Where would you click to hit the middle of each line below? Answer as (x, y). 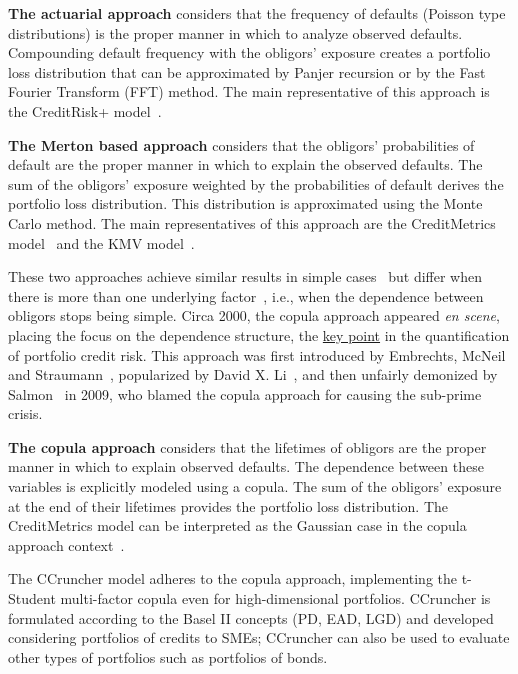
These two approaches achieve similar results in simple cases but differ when (245, 276)
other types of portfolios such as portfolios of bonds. (168, 656)
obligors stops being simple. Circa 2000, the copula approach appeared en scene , (254, 315)
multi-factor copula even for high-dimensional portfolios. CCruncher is (275, 598)
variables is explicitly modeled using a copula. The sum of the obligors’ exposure (255, 486)
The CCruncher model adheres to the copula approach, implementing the (233, 578)
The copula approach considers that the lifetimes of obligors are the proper (247, 446)
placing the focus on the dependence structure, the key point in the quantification (259, 334)
